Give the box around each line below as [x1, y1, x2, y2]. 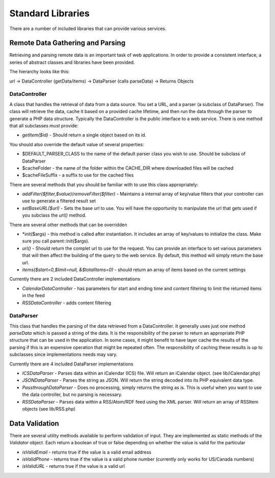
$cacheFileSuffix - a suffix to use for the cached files [22, 172, 134, 178]
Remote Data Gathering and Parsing [9, 39, 126, 47]
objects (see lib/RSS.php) [22, 406, 76, 412]
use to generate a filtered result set [22, 198, 96, 204]
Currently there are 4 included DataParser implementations [9, 361, 133, 367]
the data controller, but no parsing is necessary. [22, 391, 122, 397]
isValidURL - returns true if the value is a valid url [22, 463, 125, 469]
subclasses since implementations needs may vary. [9, 352, 118, 358]
